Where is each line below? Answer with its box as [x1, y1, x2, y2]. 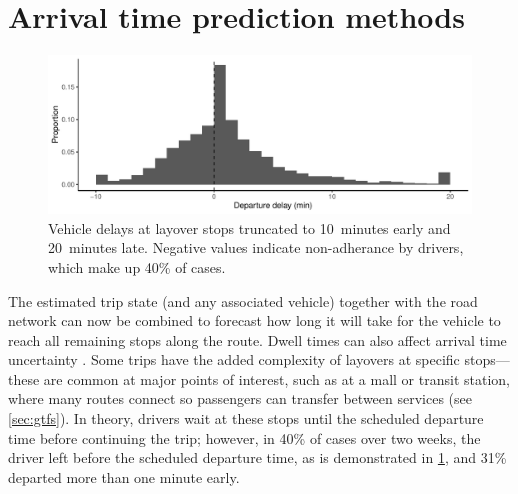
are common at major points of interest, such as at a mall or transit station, [43, 368, 510, 389]
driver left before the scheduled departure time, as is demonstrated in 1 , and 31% [8, 447, 507, 468]
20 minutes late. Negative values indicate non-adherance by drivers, [48, 237, 464, 258]
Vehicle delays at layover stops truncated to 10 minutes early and [48, 217, 451, 238]
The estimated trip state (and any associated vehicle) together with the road [8, 290, 478, 311]
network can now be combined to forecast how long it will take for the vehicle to [8, 310, 501, 331]
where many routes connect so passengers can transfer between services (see [8, 388, 472, 409]
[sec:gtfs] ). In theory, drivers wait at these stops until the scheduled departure [8, 408, 484, 429]
